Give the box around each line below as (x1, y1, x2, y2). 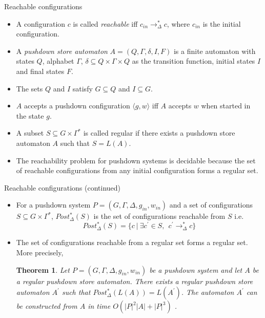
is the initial (202, 18, 241, 29)
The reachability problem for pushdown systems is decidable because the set (16, 155, 256, 165)
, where (167, 18, 190, 29)
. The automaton (181, 287, 234, 297)
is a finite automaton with (173, 45, 256, 56)
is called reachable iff (73, 18, 138, 29)
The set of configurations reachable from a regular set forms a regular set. (16, 237, 248, 248)
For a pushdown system (16, 199, 91, 210)
